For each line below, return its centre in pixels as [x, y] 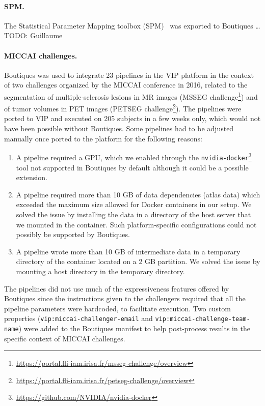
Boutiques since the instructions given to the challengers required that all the [125, 298]
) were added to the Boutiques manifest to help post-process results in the [134, 328]
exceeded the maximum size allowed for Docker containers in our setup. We [134, 204]
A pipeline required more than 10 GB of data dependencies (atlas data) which [138, 194]
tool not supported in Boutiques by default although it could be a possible [132, 167]
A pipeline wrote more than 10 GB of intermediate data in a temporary [128, 251]
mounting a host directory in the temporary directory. [100, 271]
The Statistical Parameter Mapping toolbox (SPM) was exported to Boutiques [129, 25]
